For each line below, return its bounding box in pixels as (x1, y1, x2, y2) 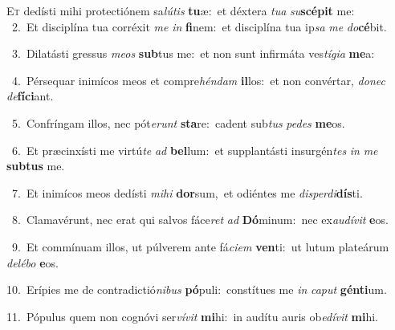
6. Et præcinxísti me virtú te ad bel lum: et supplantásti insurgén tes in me (11, 141, 378, 158)
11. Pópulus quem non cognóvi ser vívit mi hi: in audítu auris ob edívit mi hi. (6, 308, 378, 324)
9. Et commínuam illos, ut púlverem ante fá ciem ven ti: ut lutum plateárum (11, 238, 389, 255)
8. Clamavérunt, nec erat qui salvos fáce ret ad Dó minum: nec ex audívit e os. (11, 211, 389, 228)
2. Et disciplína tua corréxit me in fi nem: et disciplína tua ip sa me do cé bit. (11, 18, 387, 35)
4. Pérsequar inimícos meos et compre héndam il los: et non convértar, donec (11, 71, 385, 88)
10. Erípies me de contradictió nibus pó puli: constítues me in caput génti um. (6, 281, 387, 298)
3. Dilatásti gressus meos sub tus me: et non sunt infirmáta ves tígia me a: (11, 45, 375, 62)
